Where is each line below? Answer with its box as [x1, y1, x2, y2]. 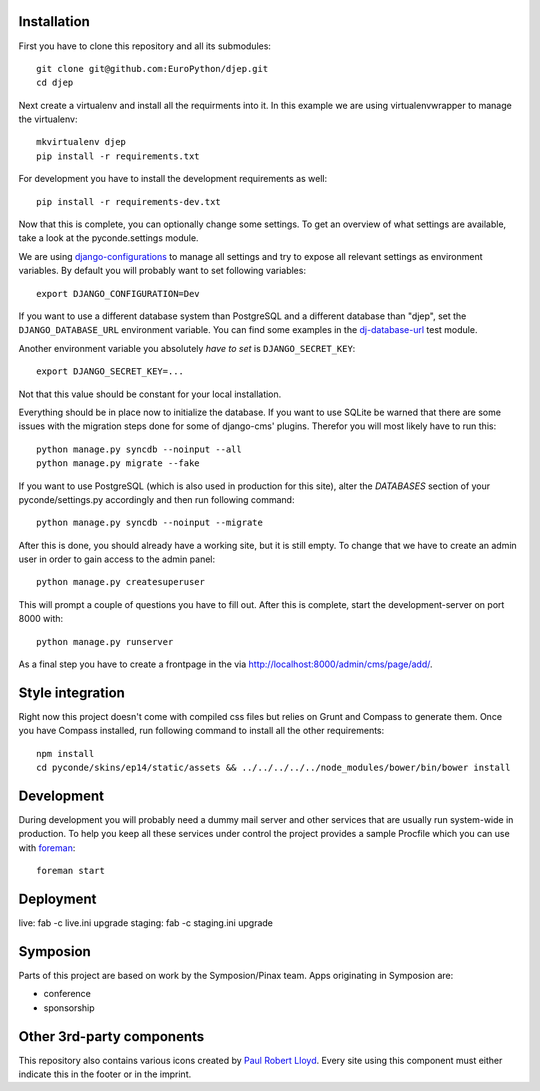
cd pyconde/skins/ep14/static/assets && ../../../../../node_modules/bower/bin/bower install [36, 762, 511, 774]
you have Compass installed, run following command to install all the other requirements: [18, 725, 385, 737]
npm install [36, 748, 95, 759]
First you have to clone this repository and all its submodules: [18, 40, 272, 52]
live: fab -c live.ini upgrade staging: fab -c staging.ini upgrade [18, 917, 274, 929]
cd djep [36, 77, 74, 89]
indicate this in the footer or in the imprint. [18, 1068, 192, 1080]
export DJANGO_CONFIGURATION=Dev [36, 288, 200, 299]
